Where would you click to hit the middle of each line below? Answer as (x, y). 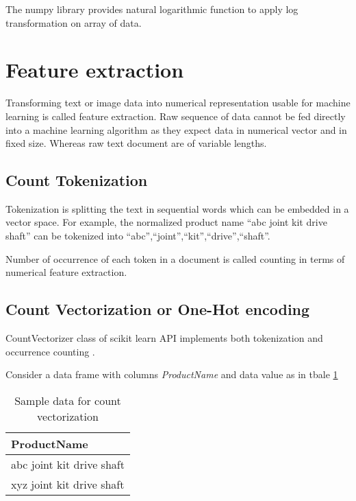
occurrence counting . (50, 351)
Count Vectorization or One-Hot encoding (158, 309)
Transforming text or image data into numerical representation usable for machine (178, 103)
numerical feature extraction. (66, 272)
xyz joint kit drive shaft (68, 484)
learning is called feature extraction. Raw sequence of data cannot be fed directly (176, 116)
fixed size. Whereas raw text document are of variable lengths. (136, 143)
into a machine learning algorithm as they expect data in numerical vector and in (176, 129)
